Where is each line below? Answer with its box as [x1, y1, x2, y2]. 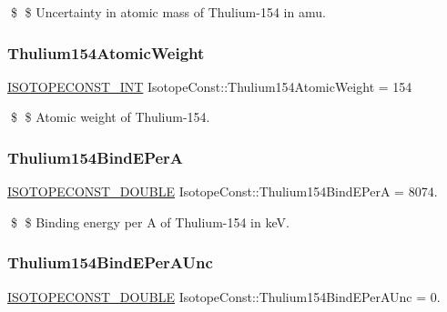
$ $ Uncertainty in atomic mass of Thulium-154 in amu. [10, 3, 326, 21]
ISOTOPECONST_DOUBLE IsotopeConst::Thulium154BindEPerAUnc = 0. [7, 287, 441, 306]
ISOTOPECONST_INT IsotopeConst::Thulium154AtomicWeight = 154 [7, 76, 412, 96]
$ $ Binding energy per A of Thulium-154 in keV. [10, 212, 290, 231]
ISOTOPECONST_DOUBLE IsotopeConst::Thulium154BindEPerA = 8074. [7, 182, 438, 201]
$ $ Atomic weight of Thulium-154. [10, 107, 210, 126]
